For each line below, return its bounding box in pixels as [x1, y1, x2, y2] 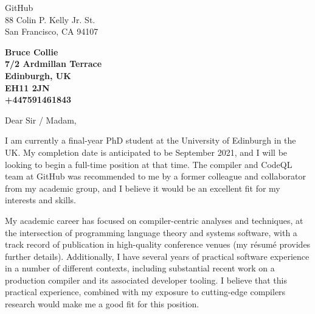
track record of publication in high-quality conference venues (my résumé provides [5, 238, 311, 251]
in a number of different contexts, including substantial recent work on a [5, 262, 275, 274]
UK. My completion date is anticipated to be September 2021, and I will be [5, 145, 288, 158]
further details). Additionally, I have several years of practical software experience [5, 249, 310, 262]
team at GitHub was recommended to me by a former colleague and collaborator [5, 170, 306, 183]
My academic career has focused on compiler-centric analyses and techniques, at [5, 214, 303, 226]
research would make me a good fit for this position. [5, 298, 199, 310]
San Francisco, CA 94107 [5, 25, 99, 38]
